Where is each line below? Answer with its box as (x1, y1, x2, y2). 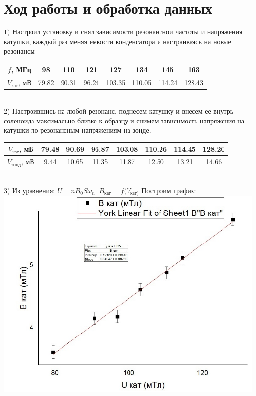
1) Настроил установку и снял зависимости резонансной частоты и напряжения (4, 27, 243, 37)
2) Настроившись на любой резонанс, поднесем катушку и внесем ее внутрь (4, 105, 234, 116)
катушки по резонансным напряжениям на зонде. (4, 125, 151, 135)
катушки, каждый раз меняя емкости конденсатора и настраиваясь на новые (4, 36, 231, 46)
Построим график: (141, 185, 196, 195)
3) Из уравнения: (4, 185, 55, 195)
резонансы (4, 46, 35, 56)
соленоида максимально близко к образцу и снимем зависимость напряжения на (4, 115, 245, 125)
